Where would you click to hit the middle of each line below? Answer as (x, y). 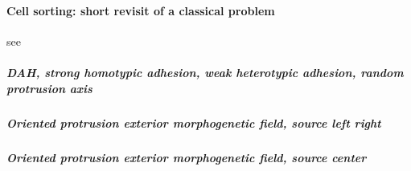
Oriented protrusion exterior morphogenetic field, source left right (194, 122)
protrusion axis (49, 88)
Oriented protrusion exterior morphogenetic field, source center (187, 157)
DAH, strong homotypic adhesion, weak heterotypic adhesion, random (205, 72)
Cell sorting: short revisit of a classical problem (141, 10)
